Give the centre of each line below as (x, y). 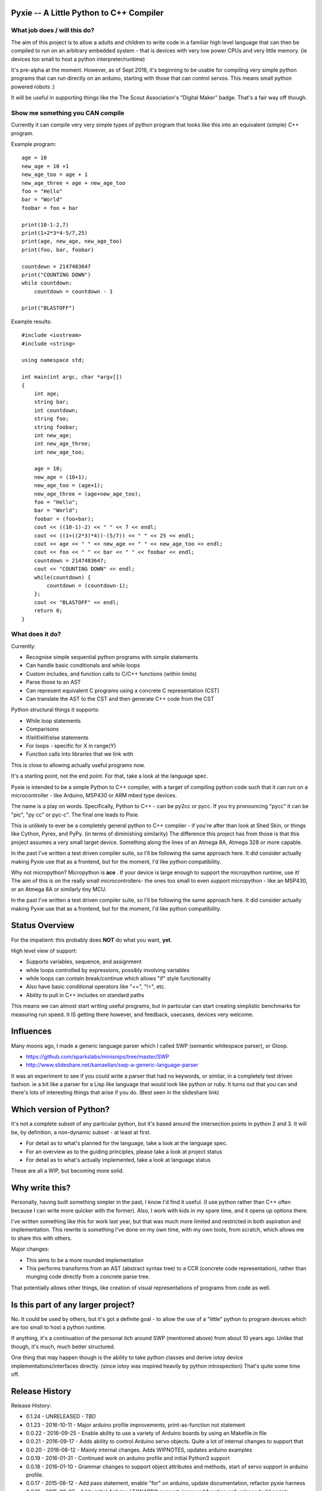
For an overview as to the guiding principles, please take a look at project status (124, 1152)
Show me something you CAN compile (68, 113)
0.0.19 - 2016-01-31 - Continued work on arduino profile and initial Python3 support (128, 1458)
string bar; (51, 402)
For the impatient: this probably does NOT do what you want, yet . (92, 940)
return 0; (48, 611)
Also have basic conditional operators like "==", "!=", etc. (96, 986)
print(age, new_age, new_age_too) (72, 241)
